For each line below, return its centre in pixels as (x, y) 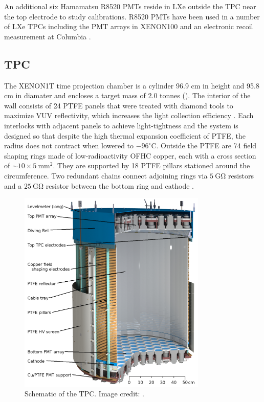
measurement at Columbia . (48, 36)
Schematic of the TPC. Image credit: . (84, 394)
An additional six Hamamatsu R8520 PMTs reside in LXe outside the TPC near (130, 6)
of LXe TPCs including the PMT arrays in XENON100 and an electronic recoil (129, 26)
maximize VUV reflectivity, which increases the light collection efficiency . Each (129, 115)
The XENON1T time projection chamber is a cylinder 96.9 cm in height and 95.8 (132, 85)
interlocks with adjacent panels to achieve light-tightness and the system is (121, 125)
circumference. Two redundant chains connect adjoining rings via (106, 175)
